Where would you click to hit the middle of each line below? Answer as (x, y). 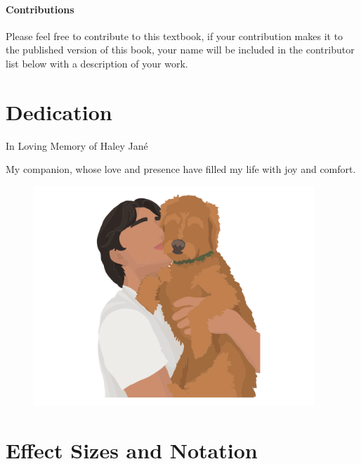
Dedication (59, 111)
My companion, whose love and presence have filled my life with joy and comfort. (181, 169)
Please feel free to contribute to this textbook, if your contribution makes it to (175, 36)
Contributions (40, 9)
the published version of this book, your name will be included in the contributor (180, 50)
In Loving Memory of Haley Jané (77, 145)
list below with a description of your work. (97, 63)
